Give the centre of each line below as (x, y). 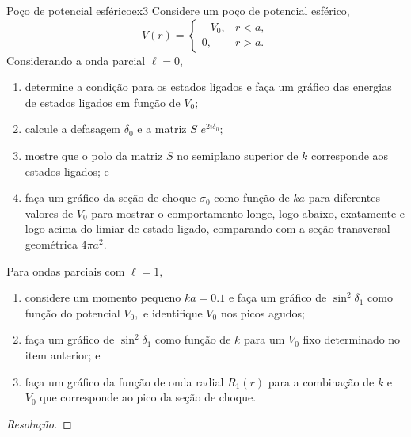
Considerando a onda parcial (76, 60)
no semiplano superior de (238, 155)
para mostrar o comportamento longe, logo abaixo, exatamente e (248, 213)
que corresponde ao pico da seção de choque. (148, 397)
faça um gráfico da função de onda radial (124, 381)
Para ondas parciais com (66, 270)
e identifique (173, 312)
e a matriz (162, 129)
